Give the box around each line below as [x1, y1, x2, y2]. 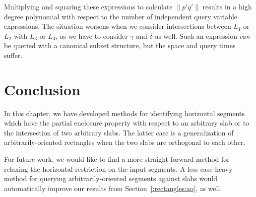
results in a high [202, 1, 252, 11]
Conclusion [4, 79, 81, 99]
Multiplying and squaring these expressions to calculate [4, 1, 173, 11]
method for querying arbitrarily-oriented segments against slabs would [4, 173, 217, 184]
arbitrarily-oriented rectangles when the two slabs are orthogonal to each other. [4, 137, 246, 147]
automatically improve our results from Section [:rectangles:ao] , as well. [4, 183, 222, 193]
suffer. [4, 50, 23, 60]
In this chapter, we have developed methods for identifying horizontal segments [4, 108, 245, 118]
